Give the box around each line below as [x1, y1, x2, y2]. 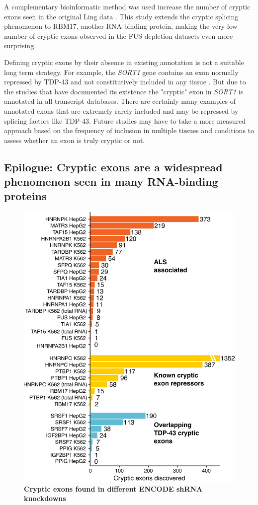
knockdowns [24, 493, 66, 504]
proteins [4, 188, 47, 204]
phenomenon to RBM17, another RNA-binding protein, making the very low [4, 21, 238, 31]
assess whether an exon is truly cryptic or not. [4, 135, 145, 145]
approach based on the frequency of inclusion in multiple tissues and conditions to [4, 125, 255, 136]
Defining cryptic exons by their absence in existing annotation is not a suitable [4, 57, 244, 67]
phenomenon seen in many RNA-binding [4, 174, 218, 189]
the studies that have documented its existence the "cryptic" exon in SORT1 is [4, 86, 244, 96]
